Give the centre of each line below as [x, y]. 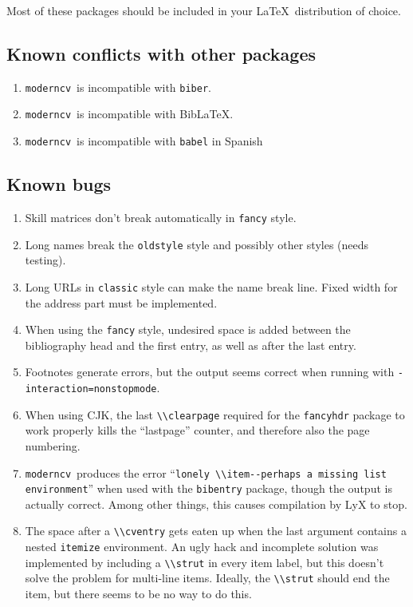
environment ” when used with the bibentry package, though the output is [208, 488]
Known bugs [59, 184]
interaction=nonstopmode [91, 389]
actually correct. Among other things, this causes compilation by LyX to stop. [216, 504]
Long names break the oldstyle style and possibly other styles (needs [197, 244]
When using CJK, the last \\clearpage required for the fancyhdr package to [215, 414]
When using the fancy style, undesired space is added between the [188, 329]
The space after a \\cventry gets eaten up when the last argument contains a [216, 531]
